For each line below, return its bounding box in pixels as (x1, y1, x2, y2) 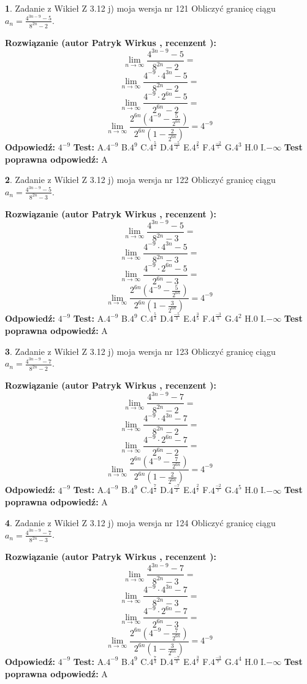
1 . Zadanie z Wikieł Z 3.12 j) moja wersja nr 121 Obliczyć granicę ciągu (5, 2, 276, 14)
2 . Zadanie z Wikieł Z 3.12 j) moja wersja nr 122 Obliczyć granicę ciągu (5, 173, 276, 186)
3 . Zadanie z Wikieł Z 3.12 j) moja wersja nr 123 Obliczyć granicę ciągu (5, 344, 276, 357)
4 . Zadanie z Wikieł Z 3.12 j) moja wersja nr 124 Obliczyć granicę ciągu (5, 516, 276, 529)
